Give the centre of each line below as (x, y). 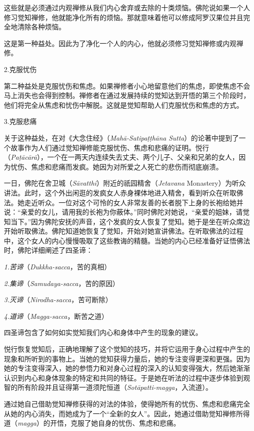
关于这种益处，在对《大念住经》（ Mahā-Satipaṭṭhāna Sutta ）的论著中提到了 (122, 137)
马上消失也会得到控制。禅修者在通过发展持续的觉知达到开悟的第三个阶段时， (127, 95)
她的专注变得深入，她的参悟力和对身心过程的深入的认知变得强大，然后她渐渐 (127, 368)
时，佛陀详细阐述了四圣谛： (48, 250)
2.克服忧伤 (20, 69)
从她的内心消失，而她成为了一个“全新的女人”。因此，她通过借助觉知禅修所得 (127, 413)
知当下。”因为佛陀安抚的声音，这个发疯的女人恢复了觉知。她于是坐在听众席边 (127, 221)
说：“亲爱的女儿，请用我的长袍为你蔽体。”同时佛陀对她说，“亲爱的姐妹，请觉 (127, 212)
